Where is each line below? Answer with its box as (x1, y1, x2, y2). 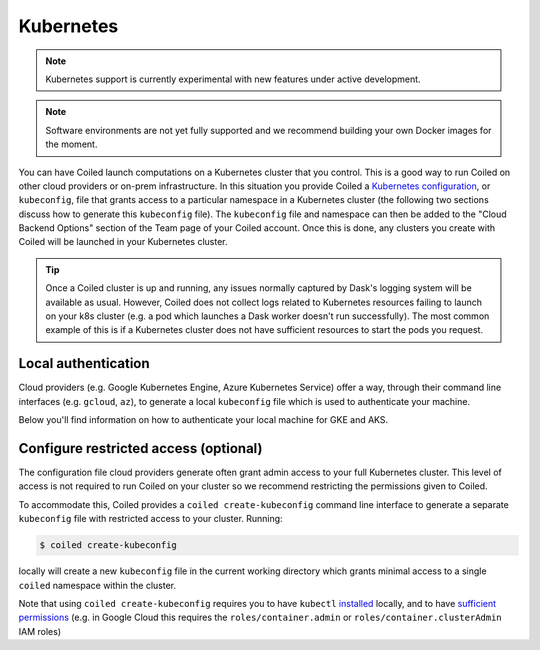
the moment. (45, 138, 98, 150)
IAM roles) (18, 625, 62, 637)
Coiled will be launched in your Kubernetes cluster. (18, 236, 229, 248)
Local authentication (18, 355, 150, 372)
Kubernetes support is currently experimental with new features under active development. (45, 73, 421, 85)
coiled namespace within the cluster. (18, 579, 177, 591)
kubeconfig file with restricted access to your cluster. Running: (18, 513, 284, 525)
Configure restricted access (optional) (18, 440, 263, 457)
